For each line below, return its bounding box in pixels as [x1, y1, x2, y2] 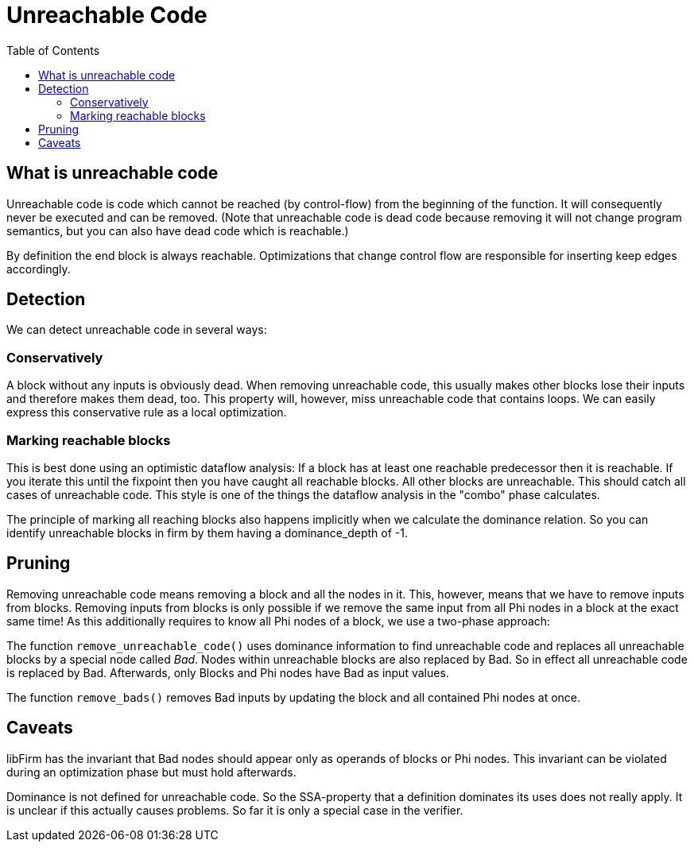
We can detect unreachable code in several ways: [6, 323, 267, 337]
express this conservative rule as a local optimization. [6, 405, 287, 420]
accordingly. [6, 261, 71, 276]
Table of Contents [6, 43, 100, 57]
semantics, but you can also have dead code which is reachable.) [6, 223, 349, 238]
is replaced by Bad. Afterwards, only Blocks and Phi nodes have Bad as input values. [6, 665, 449, 680]
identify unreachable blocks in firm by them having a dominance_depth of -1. [6, 525, 408, 540]
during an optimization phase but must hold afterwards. [6, 765, 297, 779]
